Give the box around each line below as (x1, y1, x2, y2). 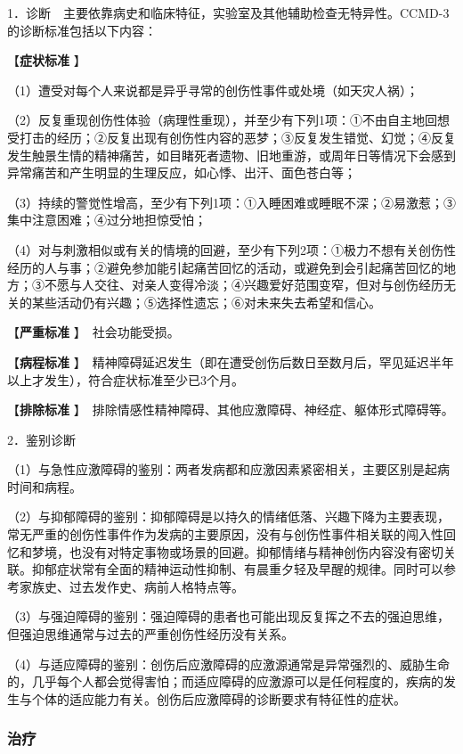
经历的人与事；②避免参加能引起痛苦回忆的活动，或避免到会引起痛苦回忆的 (7, 258, 443, 276)
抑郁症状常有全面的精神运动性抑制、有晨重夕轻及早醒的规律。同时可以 (31, 560, 443, 578)
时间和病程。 (7, 477, 82, 496)
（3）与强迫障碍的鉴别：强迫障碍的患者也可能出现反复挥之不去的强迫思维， (7, 607, 450, 626)
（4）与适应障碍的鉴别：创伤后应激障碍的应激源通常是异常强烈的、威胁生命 (7, 654, 450, 673)
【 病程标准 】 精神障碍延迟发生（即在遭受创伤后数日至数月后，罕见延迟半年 (7, 352, 454, 371)
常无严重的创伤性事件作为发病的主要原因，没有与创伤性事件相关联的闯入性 (7, 525, 443, 544)
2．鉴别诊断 (7, 430, 76, 448)
